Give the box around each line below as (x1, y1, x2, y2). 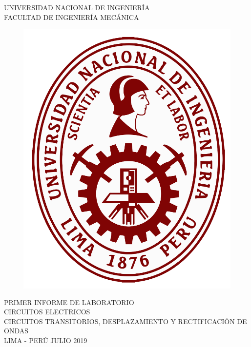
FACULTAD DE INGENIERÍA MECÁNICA (4, 12, 139, 22)
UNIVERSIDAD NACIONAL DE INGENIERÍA (4, 2, 150, 12)
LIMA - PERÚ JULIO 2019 (4, 335, 87, 346)
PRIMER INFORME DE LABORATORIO (4, 297, 134, 307)
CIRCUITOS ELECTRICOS (4, 307, 90, 317)
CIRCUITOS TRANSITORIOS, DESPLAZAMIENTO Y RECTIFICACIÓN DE (4, 316, 247, 326)
